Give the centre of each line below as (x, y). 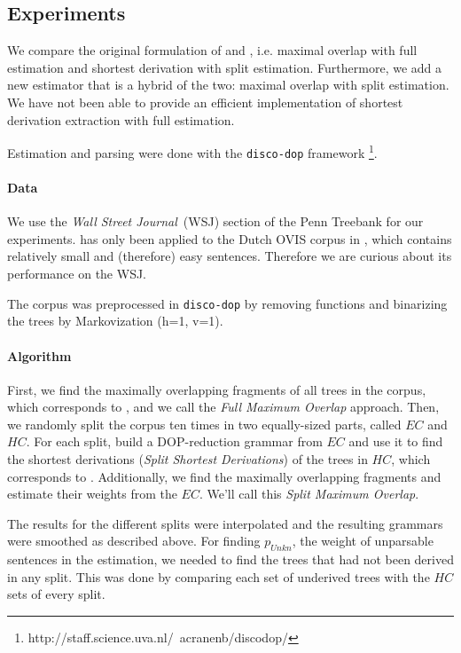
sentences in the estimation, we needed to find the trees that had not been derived (230, 559)
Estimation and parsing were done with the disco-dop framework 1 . (192, 151)
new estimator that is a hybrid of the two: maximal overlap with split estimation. (228, 85)
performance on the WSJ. (77, 274)
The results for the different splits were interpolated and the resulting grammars (225, 523)
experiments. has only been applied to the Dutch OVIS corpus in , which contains (230, 238)
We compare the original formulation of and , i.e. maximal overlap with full (212, 50)
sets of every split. (56, 594)
